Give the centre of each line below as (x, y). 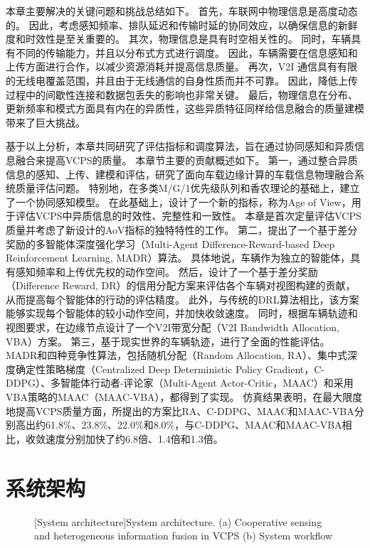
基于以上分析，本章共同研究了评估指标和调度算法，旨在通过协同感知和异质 (180, 146)
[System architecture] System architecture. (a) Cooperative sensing (178, 521)
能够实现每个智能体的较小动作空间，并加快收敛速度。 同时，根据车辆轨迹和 (182, 313)
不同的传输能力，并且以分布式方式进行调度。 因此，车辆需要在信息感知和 (186, 52)
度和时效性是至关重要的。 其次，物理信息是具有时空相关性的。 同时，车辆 (179, 39)
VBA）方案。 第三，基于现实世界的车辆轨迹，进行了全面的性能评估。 (168, 341)
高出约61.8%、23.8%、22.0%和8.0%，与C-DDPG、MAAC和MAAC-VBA (179, 425)
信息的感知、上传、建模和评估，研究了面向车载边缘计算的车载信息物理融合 (180, 174)
